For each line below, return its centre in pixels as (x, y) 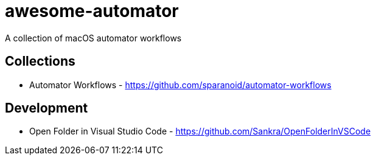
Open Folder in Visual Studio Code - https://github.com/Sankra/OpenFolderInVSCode (200, 131)
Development (47, 108)
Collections (40, 61)
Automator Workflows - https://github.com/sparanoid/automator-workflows (180, 85)
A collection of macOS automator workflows (93, 38)
